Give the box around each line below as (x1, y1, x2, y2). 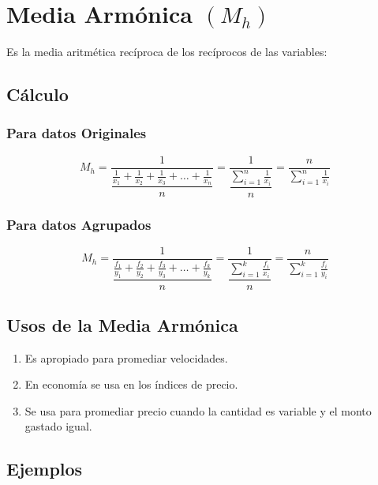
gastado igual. (24, 418, 92, 434)
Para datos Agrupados (6, 214, 152, 234)
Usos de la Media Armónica (6, 312, 238, 336)
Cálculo (6, 82, 69, 107)
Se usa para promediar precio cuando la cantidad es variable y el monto (24, 402, 372, 419)
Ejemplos (6, 457, 83, 481)
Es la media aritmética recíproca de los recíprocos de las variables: (6, 43, 327, 60)
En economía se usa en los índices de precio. (24, 376, 238, 393)
